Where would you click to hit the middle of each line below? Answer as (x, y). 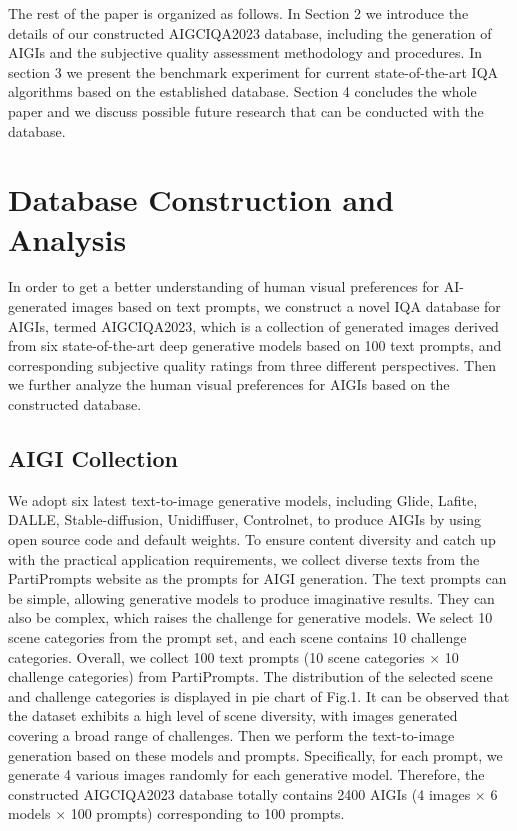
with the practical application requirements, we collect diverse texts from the (244, 558)
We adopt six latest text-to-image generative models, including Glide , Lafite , (243, 499)
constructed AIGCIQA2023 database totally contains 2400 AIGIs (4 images (239, 793)
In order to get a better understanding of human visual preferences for (224, 286)
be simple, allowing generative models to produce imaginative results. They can (251, 597)
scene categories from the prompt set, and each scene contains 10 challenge (237, 636)
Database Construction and (201, 199)
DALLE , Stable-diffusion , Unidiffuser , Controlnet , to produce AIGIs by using (245, 519)
